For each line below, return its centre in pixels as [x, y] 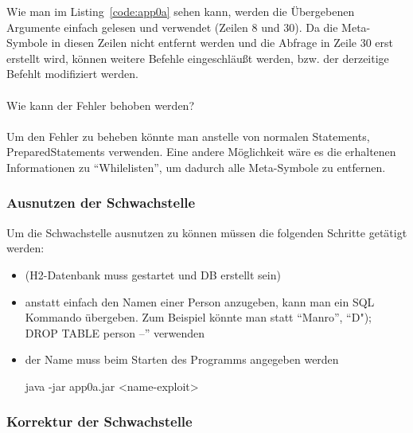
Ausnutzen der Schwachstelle [101, 203]
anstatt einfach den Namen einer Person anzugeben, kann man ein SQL [200, 301]
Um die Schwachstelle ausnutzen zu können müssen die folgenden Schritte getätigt [207, 232]
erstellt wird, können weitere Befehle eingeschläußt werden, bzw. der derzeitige [198, 58]
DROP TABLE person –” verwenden [115, 332]
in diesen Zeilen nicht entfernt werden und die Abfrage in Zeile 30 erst [222, 43]
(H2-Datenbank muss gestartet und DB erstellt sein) [153, 274]
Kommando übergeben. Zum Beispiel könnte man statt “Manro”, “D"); [198, 317]
